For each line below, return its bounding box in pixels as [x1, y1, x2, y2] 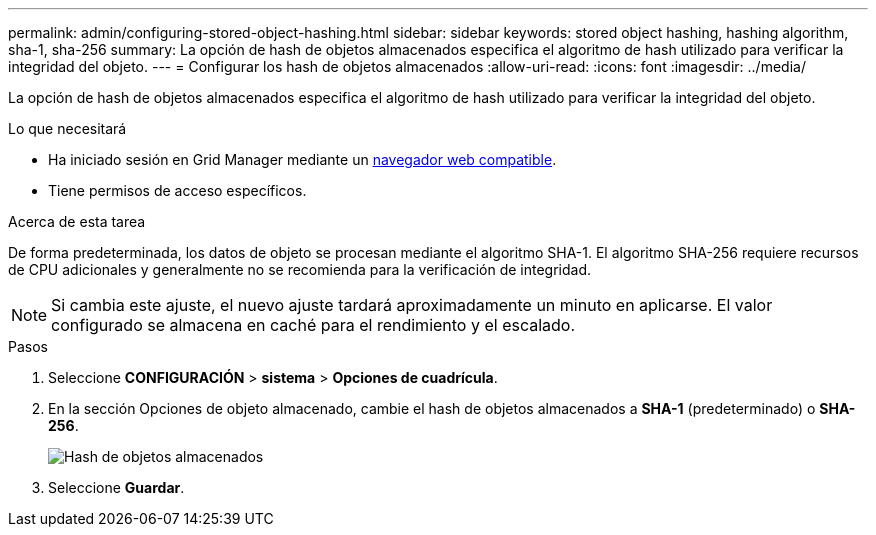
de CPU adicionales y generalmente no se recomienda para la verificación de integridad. [8, 261, 592, 278]
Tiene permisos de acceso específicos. [48, 182, 307, 199]
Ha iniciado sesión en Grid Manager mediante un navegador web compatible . [48, 151, 557, 168]
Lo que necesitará [8, 120, 127, 137]
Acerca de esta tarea [8, 213, 146, 230]
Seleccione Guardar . [48, 479, 185, 496]
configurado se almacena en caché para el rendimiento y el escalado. [51, 315, 576, 335]
